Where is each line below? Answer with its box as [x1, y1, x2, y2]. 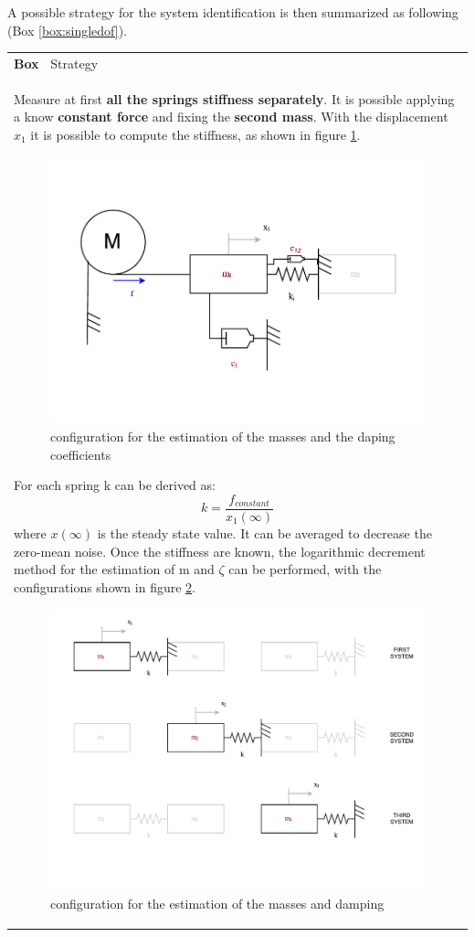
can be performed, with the [228, 559, 382, 579]
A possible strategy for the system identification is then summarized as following [7, 3, 459, 21]
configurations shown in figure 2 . [14, 577, 195, 596]
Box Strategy [14, 53, 99, 72]
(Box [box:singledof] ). [7, 20, 127, 39]
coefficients [50, 444, 111, 463]
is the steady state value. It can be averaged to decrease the [97, 523, 432, 542]
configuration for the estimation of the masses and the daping [50, 427, 396, 446]
